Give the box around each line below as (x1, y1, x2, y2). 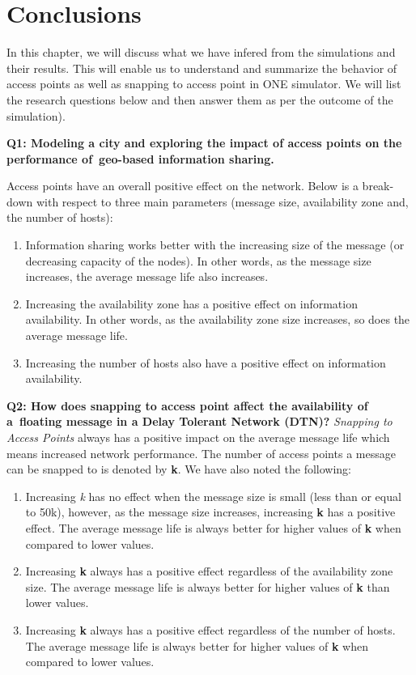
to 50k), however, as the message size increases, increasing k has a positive (25, 503, 396, 520)
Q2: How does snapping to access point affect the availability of (6, 397, 368, 414)
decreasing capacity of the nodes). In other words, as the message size (25, 252, 371, 269)
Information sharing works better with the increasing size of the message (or (25, 236, 405, 253)
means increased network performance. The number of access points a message (6, 444, 396, 461)
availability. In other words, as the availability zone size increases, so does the (25, 311, 410, 328)
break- (362, 177, 394, 194)
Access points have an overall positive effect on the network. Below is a (6, 177, 359, 194)
